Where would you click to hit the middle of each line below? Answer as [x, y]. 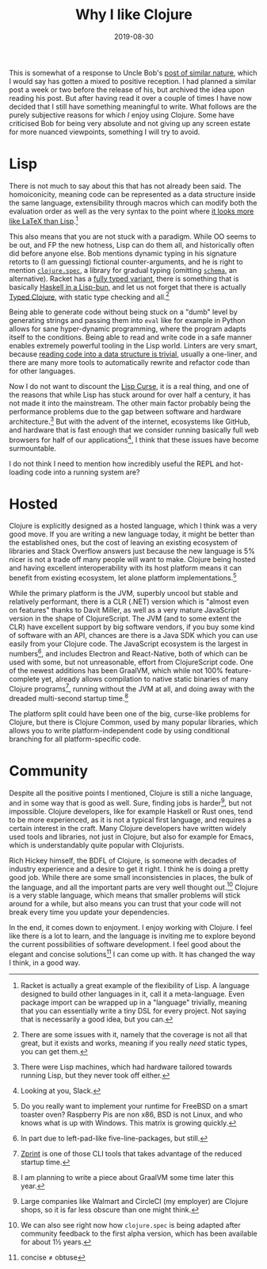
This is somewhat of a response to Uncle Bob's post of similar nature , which [133, 72]
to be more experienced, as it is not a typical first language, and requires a [130, 820]
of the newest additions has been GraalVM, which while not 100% [116, 670]
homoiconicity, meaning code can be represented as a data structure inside [132, 194]
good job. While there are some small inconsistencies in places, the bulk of [131, 877]
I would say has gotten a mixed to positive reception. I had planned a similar [133, 81]
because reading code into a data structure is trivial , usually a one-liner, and [133, 354]
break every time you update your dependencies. [89, 912]
